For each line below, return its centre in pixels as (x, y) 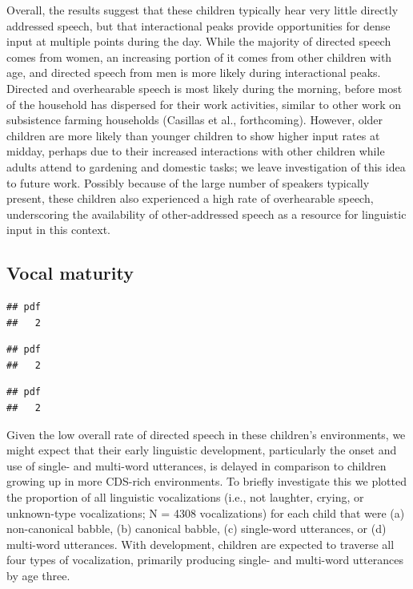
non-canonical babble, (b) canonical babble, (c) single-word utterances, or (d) (196, 528)
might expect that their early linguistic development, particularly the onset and (202, 450)
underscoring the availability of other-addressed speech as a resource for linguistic (206, 214)
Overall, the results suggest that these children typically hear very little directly (202, 10)
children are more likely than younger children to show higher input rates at (193, 135)
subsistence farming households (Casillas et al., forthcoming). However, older (195, 120)
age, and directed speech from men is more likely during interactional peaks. (194, 73)
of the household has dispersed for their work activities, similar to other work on (204, 104)
